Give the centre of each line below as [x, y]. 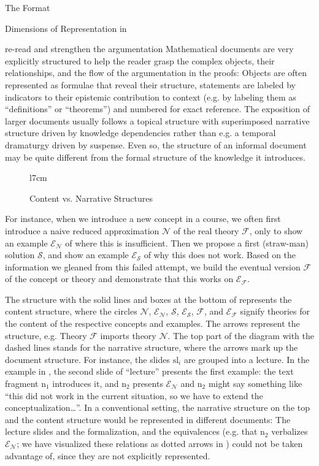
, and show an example [86, 255]
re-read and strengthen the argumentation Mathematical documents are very [149, 49]
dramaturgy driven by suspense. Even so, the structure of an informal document [156, 144]
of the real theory [206, 230]
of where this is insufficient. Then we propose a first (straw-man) [187, 243]
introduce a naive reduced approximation [82, 230]
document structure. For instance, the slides [87, 359]
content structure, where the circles [71, 311]
